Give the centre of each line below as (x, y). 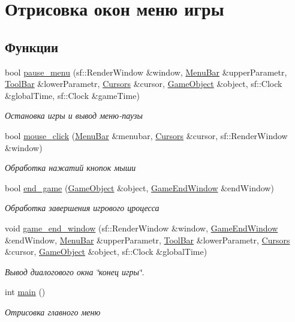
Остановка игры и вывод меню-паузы (74, 115)
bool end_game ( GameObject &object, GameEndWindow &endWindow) (139, 187)
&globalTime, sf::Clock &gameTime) (72, 95)
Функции (32, 46)
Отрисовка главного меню (53, 312)
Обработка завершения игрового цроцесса (82, 208)
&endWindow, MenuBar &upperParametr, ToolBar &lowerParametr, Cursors (147, 240)
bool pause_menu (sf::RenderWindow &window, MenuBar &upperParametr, (146, 72)
